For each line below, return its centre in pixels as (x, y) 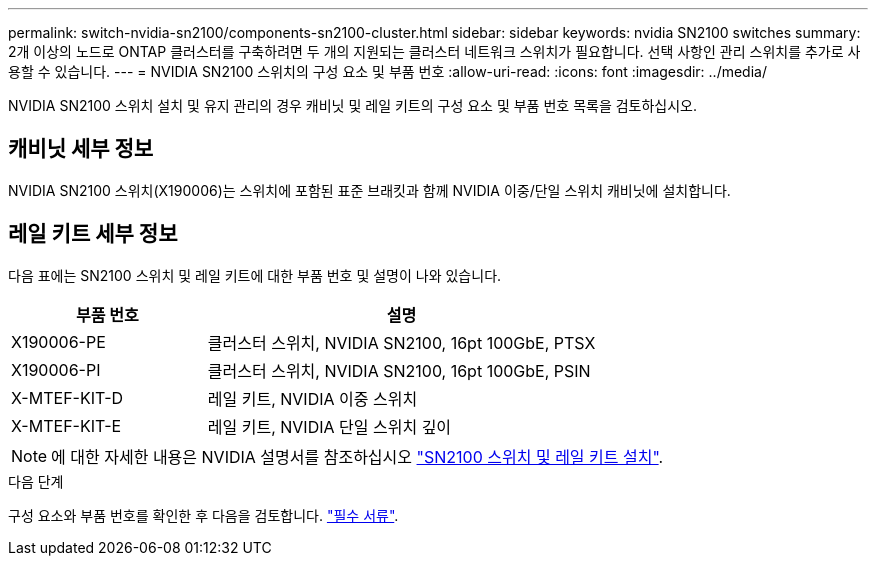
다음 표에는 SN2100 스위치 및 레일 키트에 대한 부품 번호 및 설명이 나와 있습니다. (255, 275)
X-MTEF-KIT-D (67, 397)
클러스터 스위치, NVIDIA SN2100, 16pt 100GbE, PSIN (399, 370)
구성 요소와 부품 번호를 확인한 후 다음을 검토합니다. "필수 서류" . (203, 515)
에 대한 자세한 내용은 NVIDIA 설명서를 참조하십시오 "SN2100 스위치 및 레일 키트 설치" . (357, 456)
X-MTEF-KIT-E (66, 425)
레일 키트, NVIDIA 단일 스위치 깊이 (329, 426)
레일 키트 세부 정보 (93, 234)
